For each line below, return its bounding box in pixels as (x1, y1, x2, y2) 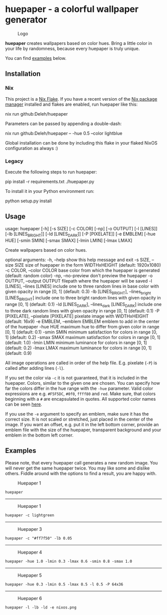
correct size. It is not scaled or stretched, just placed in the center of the (5, 416, 153, 422)
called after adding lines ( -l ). (5, 365, 65, 371)
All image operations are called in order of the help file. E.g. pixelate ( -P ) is (5, 360, 158, 366)
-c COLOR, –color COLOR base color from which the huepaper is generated (5, 267, 160, 273)
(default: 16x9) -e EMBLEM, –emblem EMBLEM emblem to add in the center (5, 318, 160, 324)
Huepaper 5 (17, 572, 42, 578)
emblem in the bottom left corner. (5, 432, 74, 438)
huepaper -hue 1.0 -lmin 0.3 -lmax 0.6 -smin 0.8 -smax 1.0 (5, 559, 133, 564)
